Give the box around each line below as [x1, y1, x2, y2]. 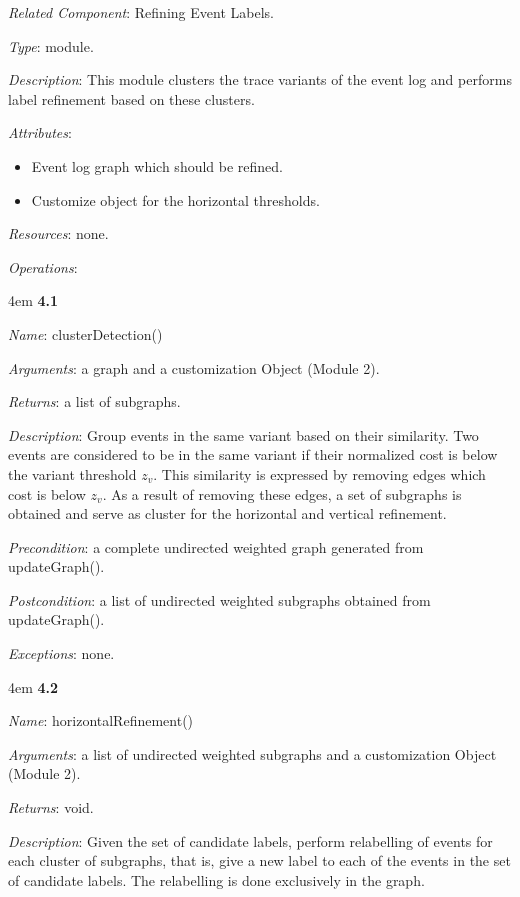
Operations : [8, 256, 78, 277]
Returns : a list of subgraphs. [8, 391, 181, 412]
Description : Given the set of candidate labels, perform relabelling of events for [8, 830, 493, 851]
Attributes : [8, 122, 72, 143]
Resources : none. [8, 223, 109, 244]
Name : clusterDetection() [8, 323, 163, 344]
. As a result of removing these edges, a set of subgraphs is [102, 483, 462, 504]
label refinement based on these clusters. [8, 88, 255, 109]
